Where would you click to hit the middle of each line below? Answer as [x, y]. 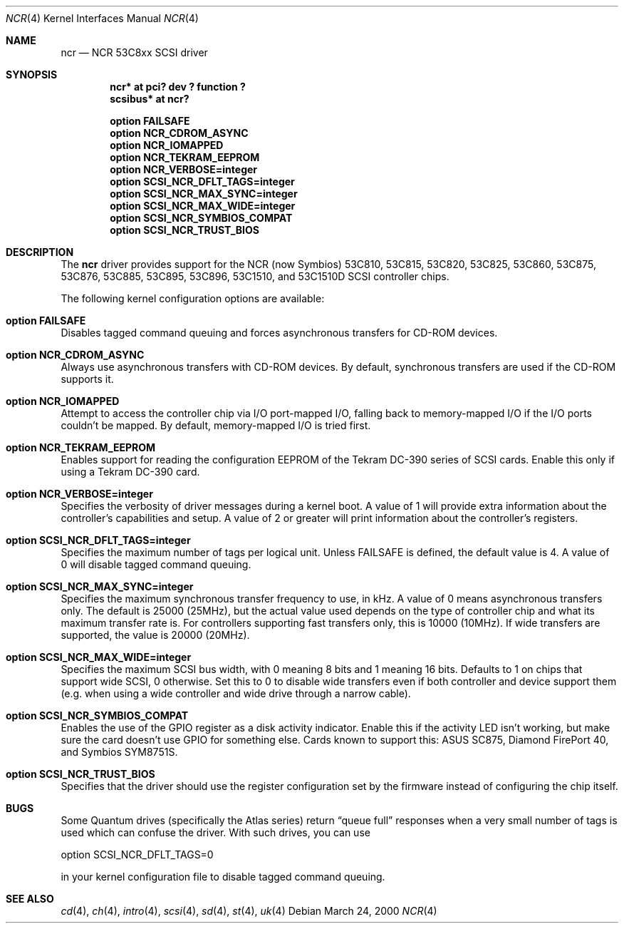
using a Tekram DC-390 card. [130, 472]
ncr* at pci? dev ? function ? [178, 87]
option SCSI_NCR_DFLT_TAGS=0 [137, 854]
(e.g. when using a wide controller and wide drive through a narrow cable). [236, 693]
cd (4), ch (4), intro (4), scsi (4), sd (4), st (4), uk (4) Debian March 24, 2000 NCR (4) [249, 911]
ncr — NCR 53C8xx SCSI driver [134, 52]
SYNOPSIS [32, 75]
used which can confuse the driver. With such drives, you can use [215, 832]
